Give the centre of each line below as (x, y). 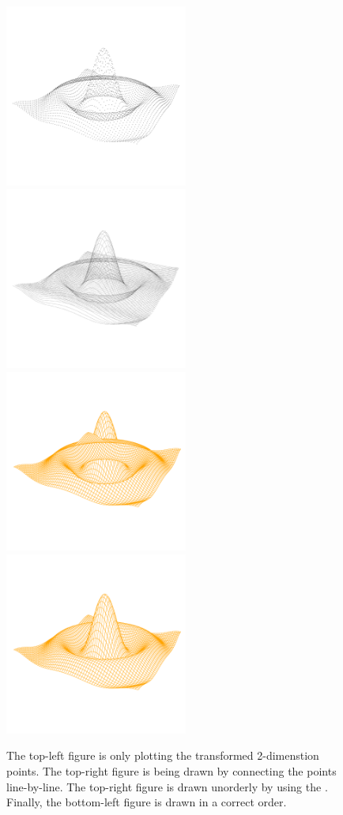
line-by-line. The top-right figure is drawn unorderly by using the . (167, 786)
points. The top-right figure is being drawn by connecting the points (171, 771)
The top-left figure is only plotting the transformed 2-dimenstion (163, 755)
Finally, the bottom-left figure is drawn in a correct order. (147, 802)
